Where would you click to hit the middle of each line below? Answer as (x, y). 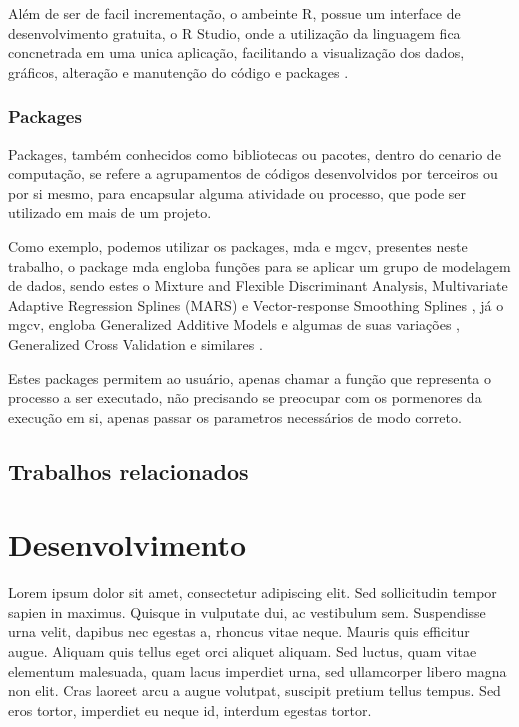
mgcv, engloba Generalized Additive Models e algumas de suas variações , (234, 324)
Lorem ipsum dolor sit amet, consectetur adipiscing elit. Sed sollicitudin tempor (252, 592)
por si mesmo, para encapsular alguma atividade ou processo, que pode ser (237, 192)
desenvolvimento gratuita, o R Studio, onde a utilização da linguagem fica (234, 32)
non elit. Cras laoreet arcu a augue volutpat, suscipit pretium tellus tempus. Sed (254, 690)
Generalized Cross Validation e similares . (135, 343)
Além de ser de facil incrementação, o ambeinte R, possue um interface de (234, 13)
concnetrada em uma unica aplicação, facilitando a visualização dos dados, (236, 52)
